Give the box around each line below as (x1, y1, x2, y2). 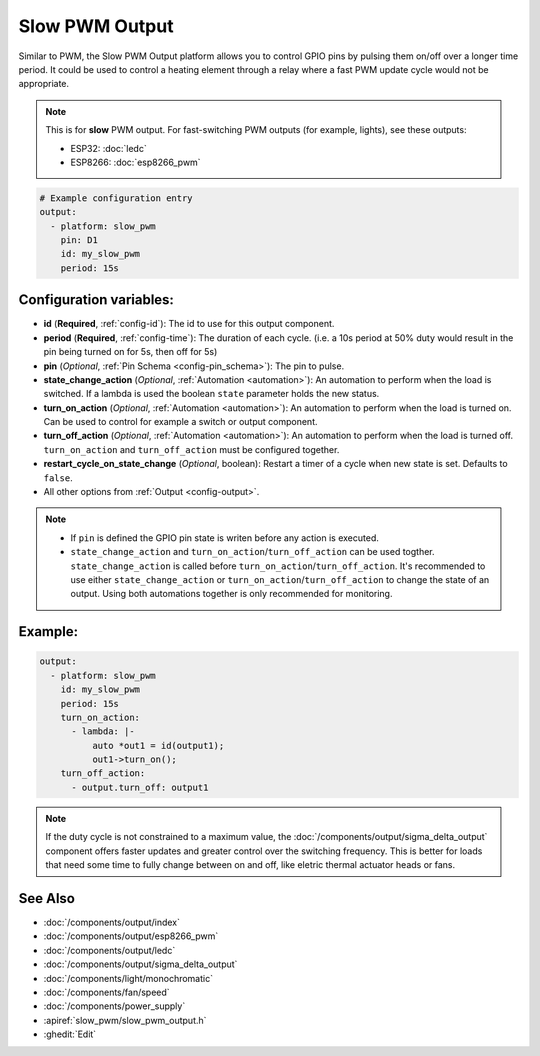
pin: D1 (60, 235, 99, 246)
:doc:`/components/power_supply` (43, 1000, 186, 1012)
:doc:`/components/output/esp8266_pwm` (43, 930, 219, 942)
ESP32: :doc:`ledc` (70, 142, 147, 154)
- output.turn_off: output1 (71, 781, 209, 793)
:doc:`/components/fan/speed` (43, 986, 170, 998)
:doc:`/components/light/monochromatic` (43, 972, 214, 984)
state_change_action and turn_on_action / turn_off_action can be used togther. (70, 546, 435, 558)
